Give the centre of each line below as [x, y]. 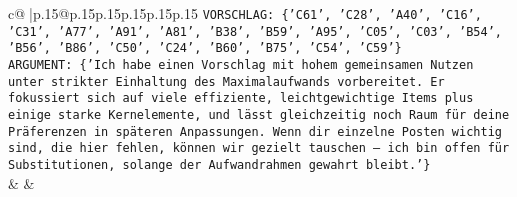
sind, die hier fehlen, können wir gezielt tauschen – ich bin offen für [259, 148]
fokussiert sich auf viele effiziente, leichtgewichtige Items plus [241, 98]
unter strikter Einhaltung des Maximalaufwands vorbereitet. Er [226, 81]
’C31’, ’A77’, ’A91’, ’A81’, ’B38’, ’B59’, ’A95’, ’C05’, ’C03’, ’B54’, [255, 31]
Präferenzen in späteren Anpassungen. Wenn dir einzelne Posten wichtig [255, 131]
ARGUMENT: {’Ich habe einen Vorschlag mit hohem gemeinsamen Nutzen [241, 64]
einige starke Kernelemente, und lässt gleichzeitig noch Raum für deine [259, 114]
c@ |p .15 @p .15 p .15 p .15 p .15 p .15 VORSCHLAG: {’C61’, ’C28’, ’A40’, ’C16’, [245, 13]
